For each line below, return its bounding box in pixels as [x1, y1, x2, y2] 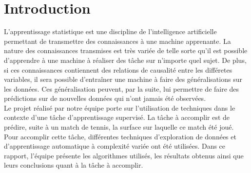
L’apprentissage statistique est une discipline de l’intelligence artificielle [4, 26, 217, 37]
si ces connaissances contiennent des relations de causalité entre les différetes [4, 64, 232, 75]
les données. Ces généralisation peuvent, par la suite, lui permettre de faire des [4, 83, 239, 94]
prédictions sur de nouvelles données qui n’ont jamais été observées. [4, 93, 206, 103]
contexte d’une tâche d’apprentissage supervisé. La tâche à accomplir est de [4, 112, 230, 122]
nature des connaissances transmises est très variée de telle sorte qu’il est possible [4, 45, 248, 56]
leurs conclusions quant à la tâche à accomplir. [4, 160, 143, 170]
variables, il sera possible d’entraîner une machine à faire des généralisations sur [4, 74, 242, 84]
